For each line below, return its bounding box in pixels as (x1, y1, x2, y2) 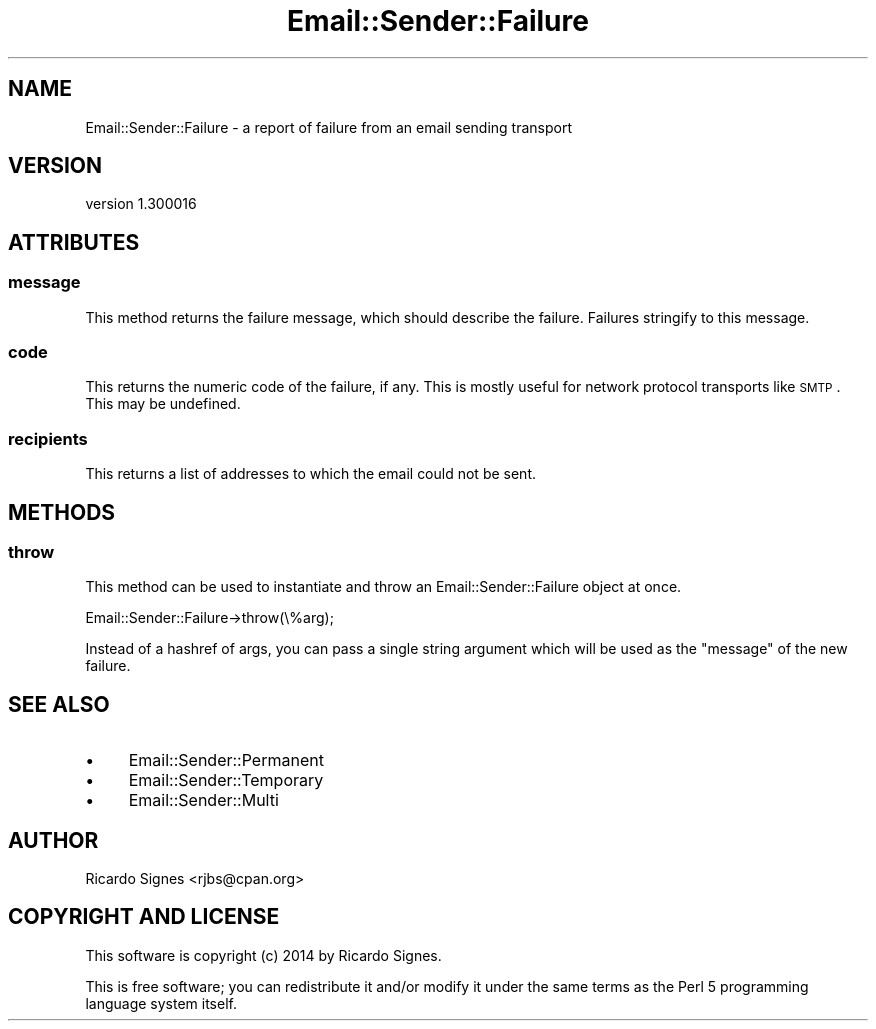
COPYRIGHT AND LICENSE (8, 904, 280, 930)
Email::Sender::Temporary (128, 770, 324, 791)
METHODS (8, 499, 116, 525)
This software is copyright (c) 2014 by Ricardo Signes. (85, 946, 442, 964)
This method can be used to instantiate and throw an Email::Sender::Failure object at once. (85, 578, 682, 596)
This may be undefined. (85, 395, 241, 413)
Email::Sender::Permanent (128, 750, 324, 771)
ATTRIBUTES (8, 229, 140, 255)
